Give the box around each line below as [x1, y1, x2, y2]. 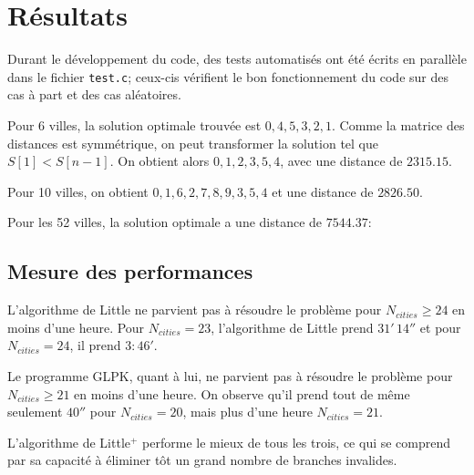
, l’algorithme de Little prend [211, 317, 374, 336]
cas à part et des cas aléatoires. [7, 85, 181, 104]
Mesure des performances [7, 257, 253, 285]
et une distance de [272, 181, 374, 201]
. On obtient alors [109, 151, 210, 170]
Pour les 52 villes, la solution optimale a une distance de [7, 212, 323, 232]
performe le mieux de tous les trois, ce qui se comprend [142, 432, 451, 451]
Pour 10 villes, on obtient [7, 181, 149, 201]
